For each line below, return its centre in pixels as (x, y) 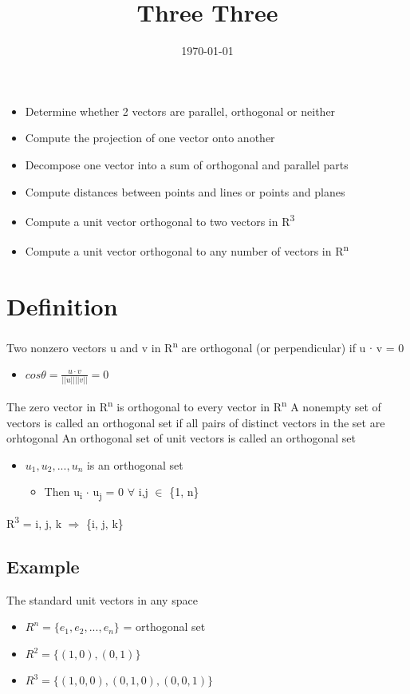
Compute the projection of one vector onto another (150, 138)
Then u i (63, 493)
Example (43, 567)
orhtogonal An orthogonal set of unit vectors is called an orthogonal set (181, 438)
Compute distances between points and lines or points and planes (185, 191)
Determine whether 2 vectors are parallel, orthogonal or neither (180, 111)
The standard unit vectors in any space (102, 599)
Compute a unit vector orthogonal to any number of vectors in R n (187, 250)
